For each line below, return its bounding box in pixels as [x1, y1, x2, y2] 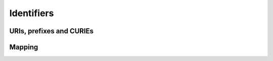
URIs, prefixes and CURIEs [9, 27, 94, 35]
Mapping [9, 43, 38, 51]
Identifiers [9, 8, 54, 19]
